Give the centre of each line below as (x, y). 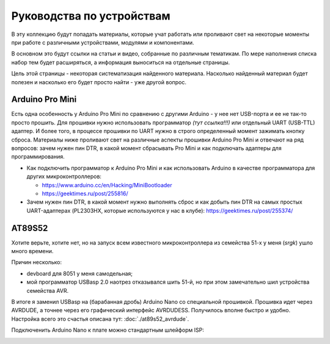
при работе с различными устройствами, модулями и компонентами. (103, 42)
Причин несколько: (37, 262)
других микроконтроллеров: (64, 176)
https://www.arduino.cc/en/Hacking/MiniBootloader (107, 185)
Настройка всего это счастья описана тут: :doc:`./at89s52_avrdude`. (100, 319)
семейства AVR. (48, 290)
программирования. (38, 157)
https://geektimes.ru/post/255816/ (85, 193)
